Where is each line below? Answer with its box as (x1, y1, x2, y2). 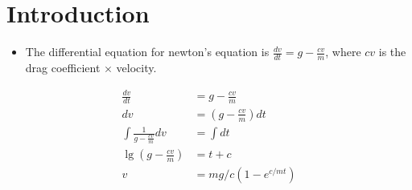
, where (325, 43, 361, 60)
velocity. (116, 59, 157, 75)
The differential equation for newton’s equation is (25, 43, 270, 60)
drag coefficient (25, 59, 101, 75)
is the (378, 43, 406, 60)
